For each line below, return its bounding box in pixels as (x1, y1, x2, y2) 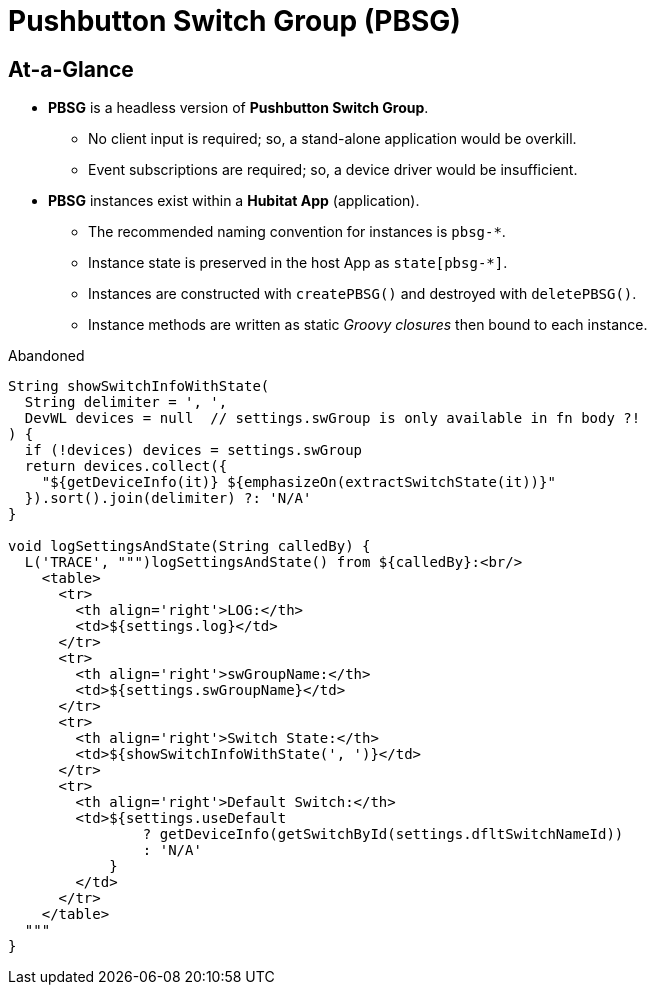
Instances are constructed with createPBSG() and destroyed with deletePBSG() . (88, 285, 637, 303)
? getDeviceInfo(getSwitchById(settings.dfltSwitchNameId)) (142, 826, 624, 843)
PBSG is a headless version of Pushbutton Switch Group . (48, 99, 429, 117)
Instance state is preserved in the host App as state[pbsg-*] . (88, 254, 508, 272)
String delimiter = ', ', (24, 394, 228, 411)
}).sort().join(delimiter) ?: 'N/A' (24, 490, 312, 507)
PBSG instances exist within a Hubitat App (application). (48, 192, 420, 210)
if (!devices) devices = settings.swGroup (24, 442, 363, 459)
